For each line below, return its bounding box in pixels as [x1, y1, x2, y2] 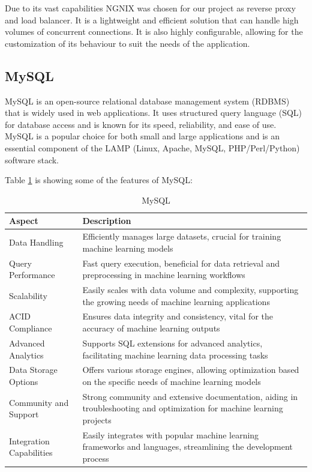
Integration [9, 434, 50, 447]
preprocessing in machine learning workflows [82, 268, 245, 281]
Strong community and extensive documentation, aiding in [82, 390, 298, 402]
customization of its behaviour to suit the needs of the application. [5, 37, 250, 49]
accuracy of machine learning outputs [82, 322, 220, 334]
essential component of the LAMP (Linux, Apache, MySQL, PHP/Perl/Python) [5, 141, 300, 154]
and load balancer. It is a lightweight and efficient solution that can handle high [5, 13, 299, 26]
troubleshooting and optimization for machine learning [82, 402, 283, 414]
